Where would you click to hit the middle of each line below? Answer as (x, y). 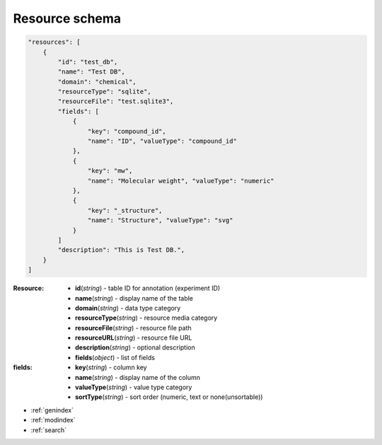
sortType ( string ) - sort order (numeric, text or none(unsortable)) (169, 397)
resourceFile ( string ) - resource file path (134, 328)
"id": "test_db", (88, 62)
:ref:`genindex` (52, 410)
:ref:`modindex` (53, 420)
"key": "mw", (110, 171)
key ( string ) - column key (111, 367)
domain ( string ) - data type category (128, 308)
